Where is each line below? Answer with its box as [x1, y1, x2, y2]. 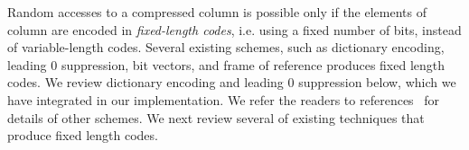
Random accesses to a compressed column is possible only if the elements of [7, 3, 427, 21]
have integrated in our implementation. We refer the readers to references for [7, 90, 440, 109]
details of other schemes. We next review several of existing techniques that [7, 108, 425, 127]
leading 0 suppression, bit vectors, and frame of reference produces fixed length [7, 55, 446, 74]
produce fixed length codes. [7, 126, 158, 145]
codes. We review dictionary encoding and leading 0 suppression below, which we [7, 73, 456, 92]
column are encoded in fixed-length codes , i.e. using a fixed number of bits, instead [7, 20, 462, 39]
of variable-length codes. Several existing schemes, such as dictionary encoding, [7, 38, 445, 57]
